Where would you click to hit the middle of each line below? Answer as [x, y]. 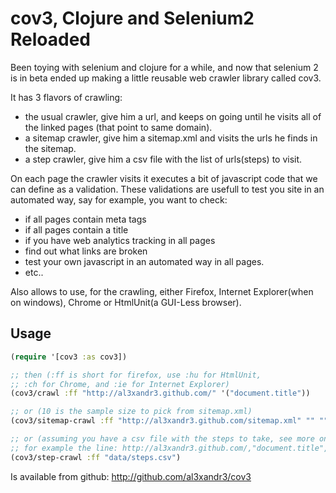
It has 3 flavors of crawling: [66, 97]
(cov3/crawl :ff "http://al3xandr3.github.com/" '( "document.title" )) [160, 393]
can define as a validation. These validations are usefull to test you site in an [167, 189]
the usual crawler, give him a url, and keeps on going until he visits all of [173, 116]
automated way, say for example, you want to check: [119, 199]
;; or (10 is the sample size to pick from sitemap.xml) [131, 412]
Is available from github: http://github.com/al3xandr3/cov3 [131, 476]
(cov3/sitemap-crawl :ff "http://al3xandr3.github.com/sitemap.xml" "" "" [169, 421]
